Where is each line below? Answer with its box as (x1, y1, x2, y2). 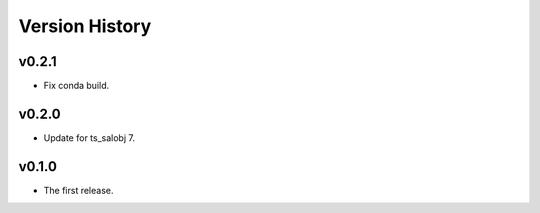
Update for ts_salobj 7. (43, 131, 135, 144)
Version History (18, 15, 152, 37)
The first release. (43, 184, 114, 196)
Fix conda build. (43, 80, 110, 92)
